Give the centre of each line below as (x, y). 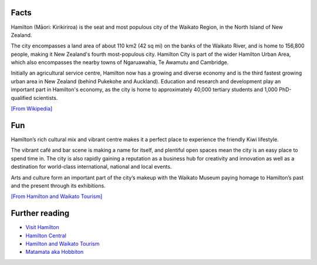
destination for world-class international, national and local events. (91, 167)
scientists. (45, 98)
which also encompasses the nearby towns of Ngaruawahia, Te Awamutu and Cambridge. (120, 62)
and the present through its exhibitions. (58, 186)
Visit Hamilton (42, 227)
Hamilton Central (46, 236)
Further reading (40, 214)
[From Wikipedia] (32, 109)
